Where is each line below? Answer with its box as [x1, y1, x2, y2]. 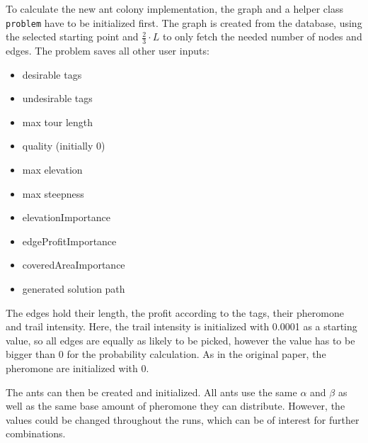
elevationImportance [22, 210, 110, 225]
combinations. [6, 426, 66, 441]
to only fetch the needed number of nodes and [162, 29, 362, 44]
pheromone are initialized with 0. [6, 360, 149, 375]
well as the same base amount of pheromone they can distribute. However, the [6, 398, 345, 413]
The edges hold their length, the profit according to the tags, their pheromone [6, 305, 344, 320]
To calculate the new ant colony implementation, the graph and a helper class [6, 1, 343, 16]
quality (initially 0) [22, 138, 105, 153]
